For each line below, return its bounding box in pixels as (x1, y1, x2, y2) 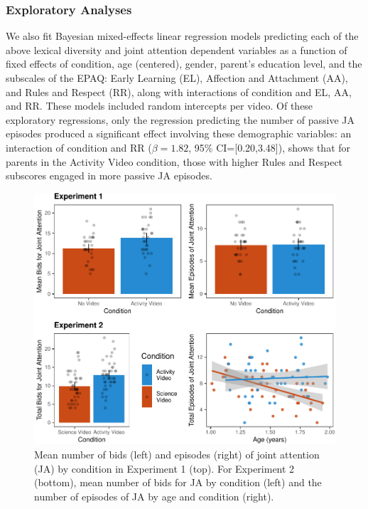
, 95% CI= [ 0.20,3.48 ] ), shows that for (188, 140, 351, 154)
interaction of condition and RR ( (6, 140, 152, 154)
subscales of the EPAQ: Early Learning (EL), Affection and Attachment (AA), (6, 70, 348, 85)
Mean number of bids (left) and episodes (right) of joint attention (34, 447, 320, 462)
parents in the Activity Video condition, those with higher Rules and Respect (6, 154, 343, 169)
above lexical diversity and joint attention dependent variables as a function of (6, 42, 347, 57)
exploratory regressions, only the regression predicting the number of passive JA (6, 112, 355, 127)
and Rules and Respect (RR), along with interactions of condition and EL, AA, (6, 84, 352, 99)
